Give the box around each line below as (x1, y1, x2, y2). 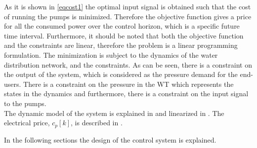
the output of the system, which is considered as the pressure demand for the (4, 69, 238, 79)
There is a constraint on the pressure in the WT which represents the (23, 78, 234, 89)
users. (4, 78, 21, 89)
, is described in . (71, 117, 123, 128)
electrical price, (4, 117, 50, 128)
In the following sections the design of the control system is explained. (4, 134, 216, 145)
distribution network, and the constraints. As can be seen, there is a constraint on (4, 59, 253, 70)
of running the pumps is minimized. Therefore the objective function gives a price (4, 11, 252, 21)
